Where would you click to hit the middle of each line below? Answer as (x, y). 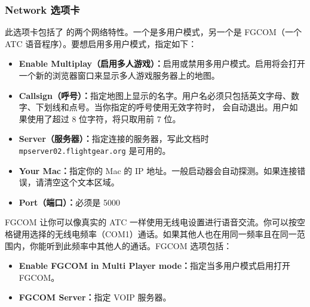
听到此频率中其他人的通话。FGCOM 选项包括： (139, 245)
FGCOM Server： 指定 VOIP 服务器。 (95, 297)
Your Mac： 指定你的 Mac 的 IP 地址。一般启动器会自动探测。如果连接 (158, 170)
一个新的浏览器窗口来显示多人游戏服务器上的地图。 (119, 75)
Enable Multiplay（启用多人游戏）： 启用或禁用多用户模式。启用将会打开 (162, 63)
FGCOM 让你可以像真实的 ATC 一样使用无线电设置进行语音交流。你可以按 (151, 222)
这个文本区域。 (90, 182)
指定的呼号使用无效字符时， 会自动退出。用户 (200, 107)
